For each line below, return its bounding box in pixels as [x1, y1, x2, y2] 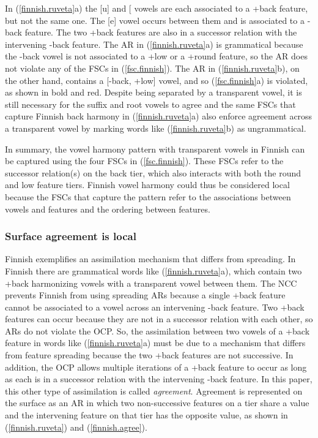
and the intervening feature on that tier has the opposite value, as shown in [5, 409, 288, 421]
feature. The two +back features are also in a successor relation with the [24, 26, 297, 39]
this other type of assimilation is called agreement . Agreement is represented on [5, 384, 303, 397]
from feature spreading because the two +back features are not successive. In [5, 349, 294, 361]
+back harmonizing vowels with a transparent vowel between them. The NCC [5, 276, 297, 289]
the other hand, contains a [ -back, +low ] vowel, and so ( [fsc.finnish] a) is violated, [5, 74, 308, 86]
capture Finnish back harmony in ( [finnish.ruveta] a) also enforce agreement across [5, 110, 312, 123]
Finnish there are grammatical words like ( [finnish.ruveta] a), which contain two [5, 264, 302, 277]
